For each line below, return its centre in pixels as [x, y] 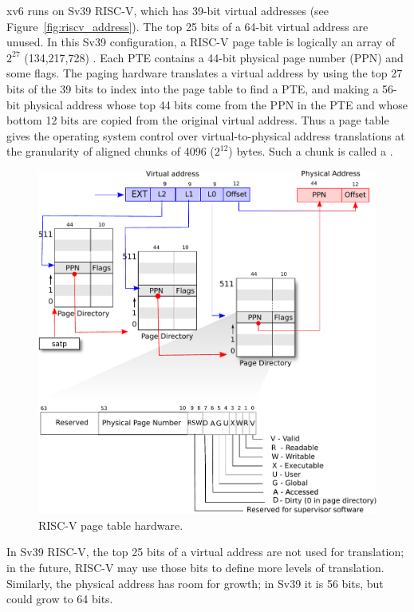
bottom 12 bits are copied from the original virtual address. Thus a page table [198, 120]
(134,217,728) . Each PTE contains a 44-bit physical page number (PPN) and [214, 57]
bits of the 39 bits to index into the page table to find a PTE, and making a [193, 88]
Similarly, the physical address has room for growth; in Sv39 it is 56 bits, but [195, 583]
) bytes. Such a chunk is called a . [311, 151]
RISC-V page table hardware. [111, 525]
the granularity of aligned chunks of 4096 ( [110, 151]
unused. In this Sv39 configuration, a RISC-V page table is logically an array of [201, 42]
